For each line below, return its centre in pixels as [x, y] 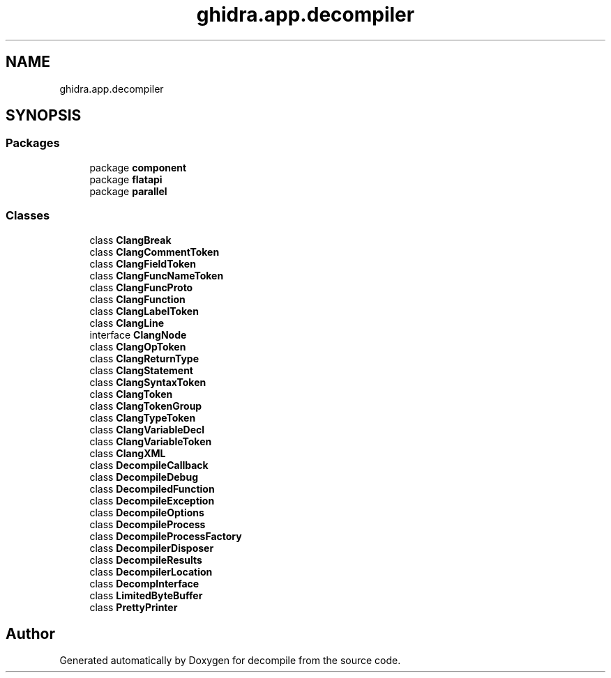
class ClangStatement [141, 370]
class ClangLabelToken [144, 311]
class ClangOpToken [138, 346]
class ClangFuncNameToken [157, 275]
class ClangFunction [137, 299]
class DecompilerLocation [151, 571]
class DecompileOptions [147, 512]
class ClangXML [128, 453]
